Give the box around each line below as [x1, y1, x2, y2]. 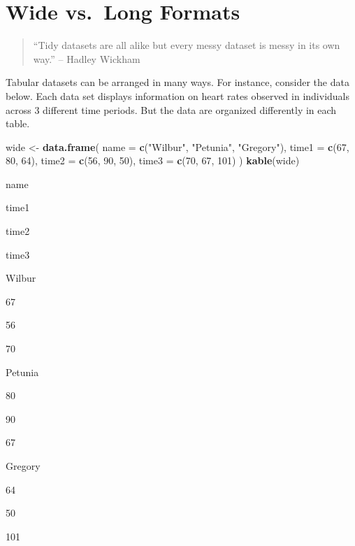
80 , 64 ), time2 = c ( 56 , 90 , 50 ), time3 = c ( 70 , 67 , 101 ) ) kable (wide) [6, 153, 300, 168]
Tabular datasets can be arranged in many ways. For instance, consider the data [6, 75, 349, 89]
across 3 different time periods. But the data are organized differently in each [6, 102, 337, 117]
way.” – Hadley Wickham [33, 51, 140, 66]
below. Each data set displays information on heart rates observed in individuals [6, 88, 350, 103]
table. [6, 116, 30, 131]
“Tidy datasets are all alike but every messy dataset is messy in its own [33, 38, 340, 52]
